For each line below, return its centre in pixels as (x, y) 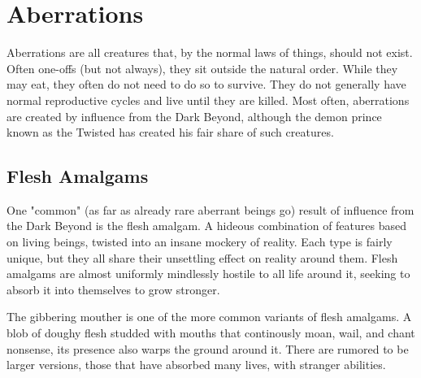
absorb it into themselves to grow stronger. (113, 289)
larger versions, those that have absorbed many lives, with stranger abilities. (196, 365)
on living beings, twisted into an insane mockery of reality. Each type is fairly (200, 242)
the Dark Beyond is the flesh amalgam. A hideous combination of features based (206, 226)
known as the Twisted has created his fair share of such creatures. (170, 132)
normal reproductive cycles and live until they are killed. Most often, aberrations (208, 100)
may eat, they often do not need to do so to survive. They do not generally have (206, 84)
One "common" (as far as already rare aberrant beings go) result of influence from (210, 209)
